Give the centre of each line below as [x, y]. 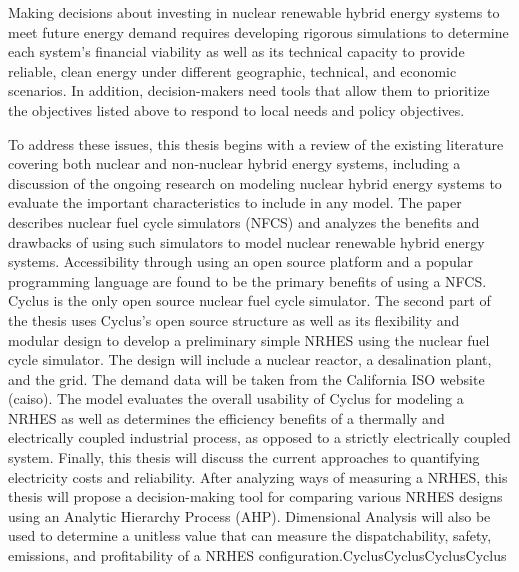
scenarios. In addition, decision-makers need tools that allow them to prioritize [249, 90]
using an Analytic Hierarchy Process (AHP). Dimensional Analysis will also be [249, 515]
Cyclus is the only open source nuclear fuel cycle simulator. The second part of [249, 300]
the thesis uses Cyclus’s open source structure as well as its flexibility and [234, 319]
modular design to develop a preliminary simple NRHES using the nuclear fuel [249, 339]
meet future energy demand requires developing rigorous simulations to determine [258, 31]
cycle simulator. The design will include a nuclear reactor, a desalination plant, [250, 359]
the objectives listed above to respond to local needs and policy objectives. [236, 109]
